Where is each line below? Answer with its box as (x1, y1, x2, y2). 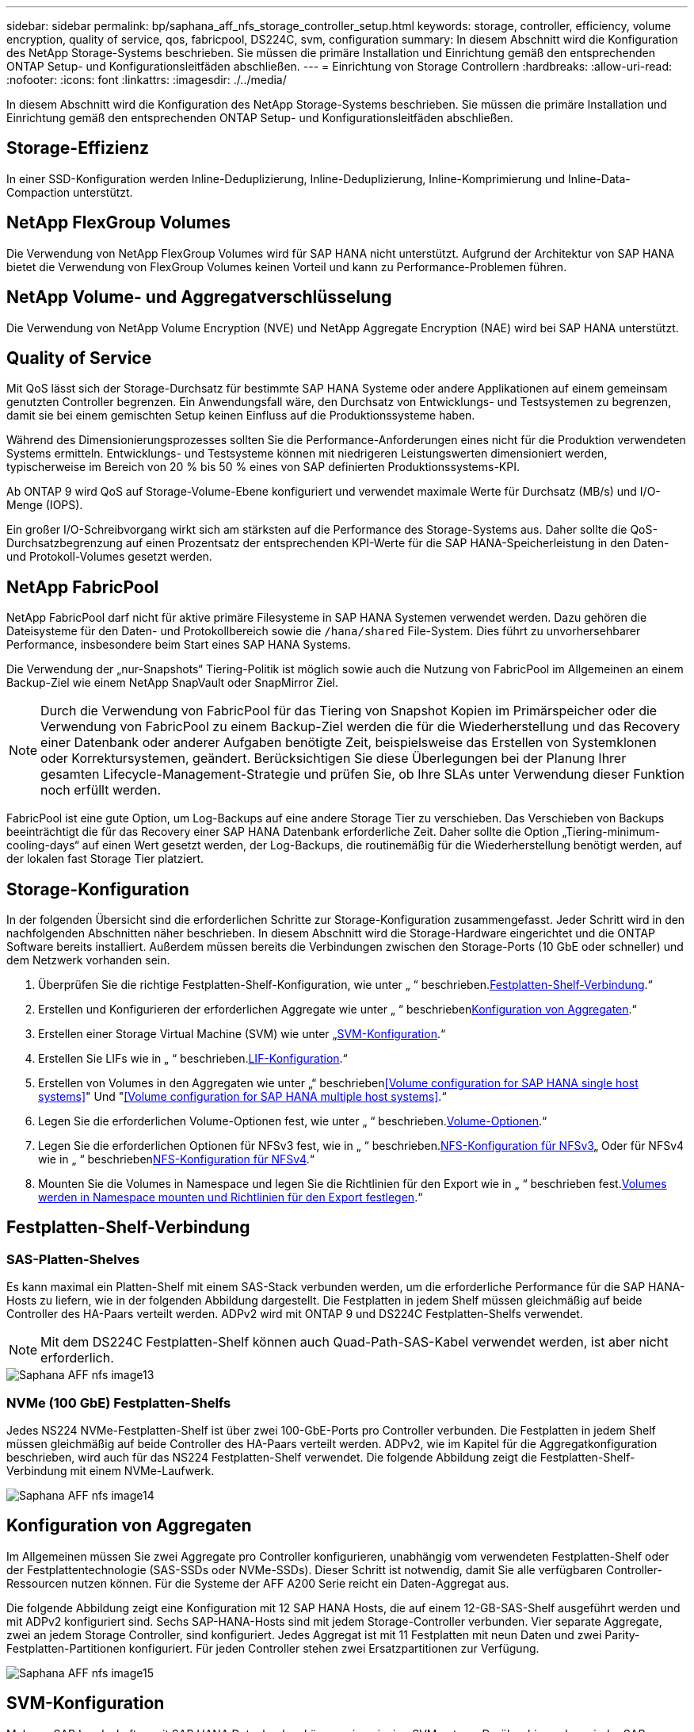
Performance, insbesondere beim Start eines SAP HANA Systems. (6, 638, 351, 652)
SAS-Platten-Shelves (6, 1251, 140, 1267)
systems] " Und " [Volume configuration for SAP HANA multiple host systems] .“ (38, 1090, 447, 1104)
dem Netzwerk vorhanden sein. (6, 953, 170, 968)
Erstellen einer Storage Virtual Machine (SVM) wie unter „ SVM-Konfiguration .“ (38, 1027, 446, 1041)
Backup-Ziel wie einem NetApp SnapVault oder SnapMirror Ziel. (6, 676, 338, 690)
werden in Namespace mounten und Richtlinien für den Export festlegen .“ (38, 1190, 423, 1205)
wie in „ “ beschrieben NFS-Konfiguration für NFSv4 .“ (38, 1152, 315, 1167)
